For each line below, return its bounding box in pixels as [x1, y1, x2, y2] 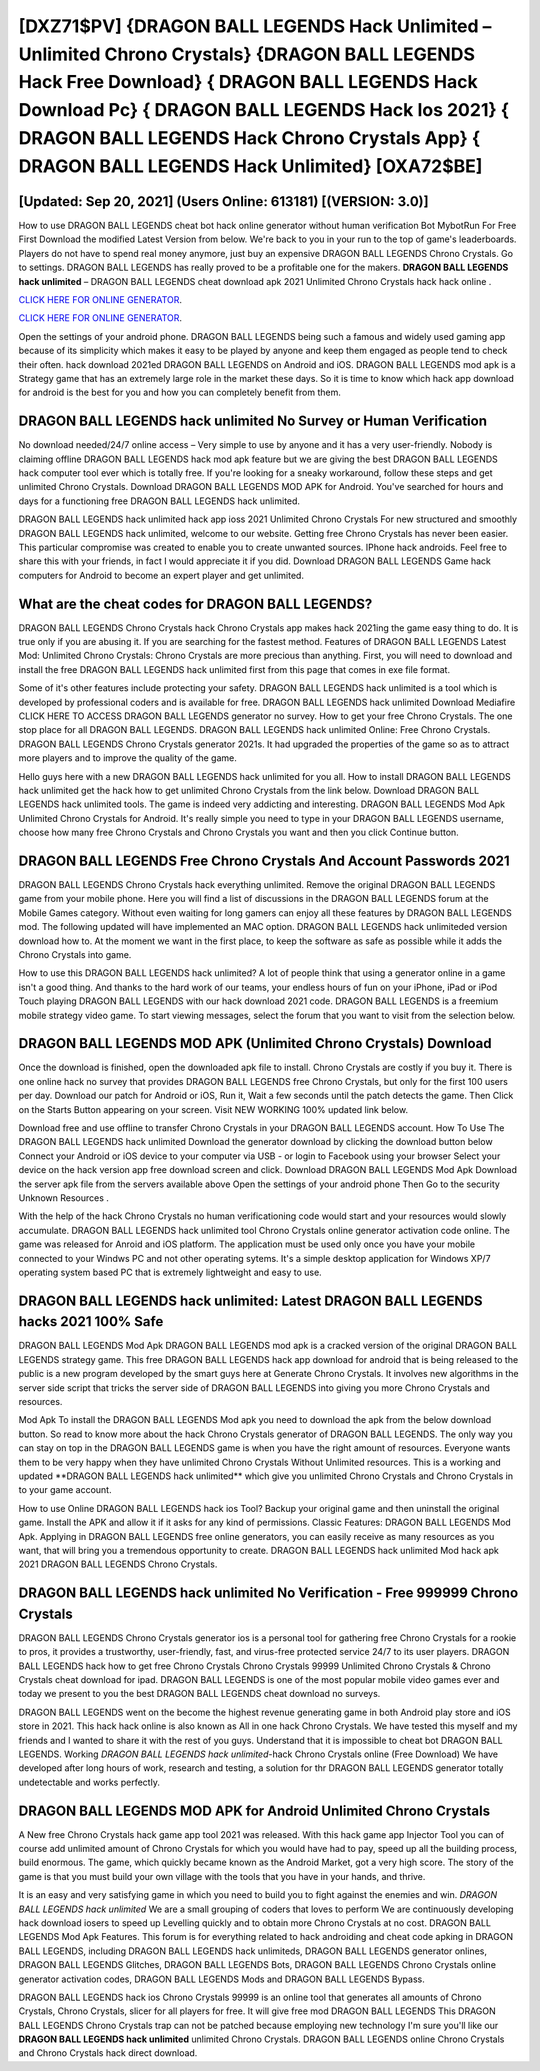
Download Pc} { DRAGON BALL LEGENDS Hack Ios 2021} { [18, 99, 510, 122]
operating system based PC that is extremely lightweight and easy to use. [18, 1266, 322, 1278]
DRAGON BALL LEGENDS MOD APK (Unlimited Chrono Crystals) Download [18, 1035, 492, 1052]
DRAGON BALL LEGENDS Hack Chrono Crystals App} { [18, 126, 481, 149]
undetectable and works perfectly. [18, 1776, 160, 1788]
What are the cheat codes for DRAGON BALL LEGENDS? [18, 595, 373, 612]
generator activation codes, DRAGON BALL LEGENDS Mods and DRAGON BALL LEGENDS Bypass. [18, 1973, 425, 1985]
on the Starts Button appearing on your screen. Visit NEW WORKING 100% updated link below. [18, 1103, 409, 1115]
